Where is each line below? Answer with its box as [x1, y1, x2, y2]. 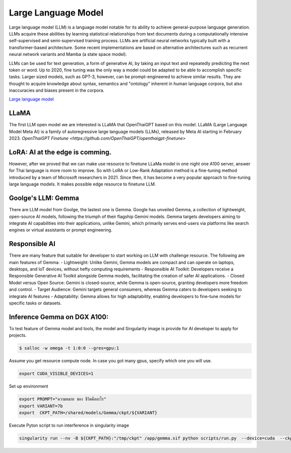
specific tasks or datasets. [9, 300, 62, 306]
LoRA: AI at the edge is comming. [9, 148, 112, 156]
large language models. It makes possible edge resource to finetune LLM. [9, 181, 156, 187]
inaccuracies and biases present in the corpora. [9, 87, 104, 93]
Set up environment [9, 384, 48, 389]
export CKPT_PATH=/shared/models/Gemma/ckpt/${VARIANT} [19, 410, 158, 415]
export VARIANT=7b [19, 403, 63, 409]
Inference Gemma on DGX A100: [9, 313, 109, 321]
